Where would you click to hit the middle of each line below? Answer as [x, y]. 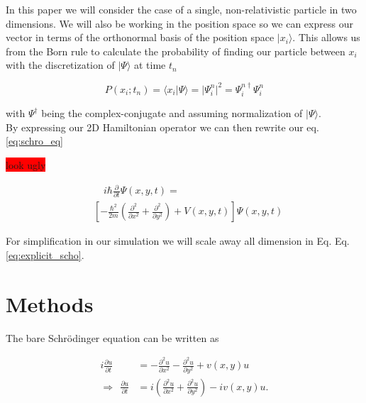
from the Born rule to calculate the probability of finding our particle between [176, 51]
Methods [50, 303]
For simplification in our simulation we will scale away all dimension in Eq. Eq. [178, 241]
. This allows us [326, 37]
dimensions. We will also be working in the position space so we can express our [179, 23]
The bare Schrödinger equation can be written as [112, 337]
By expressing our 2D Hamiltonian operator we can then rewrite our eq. [162, 127]
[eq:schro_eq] [35, 141]
